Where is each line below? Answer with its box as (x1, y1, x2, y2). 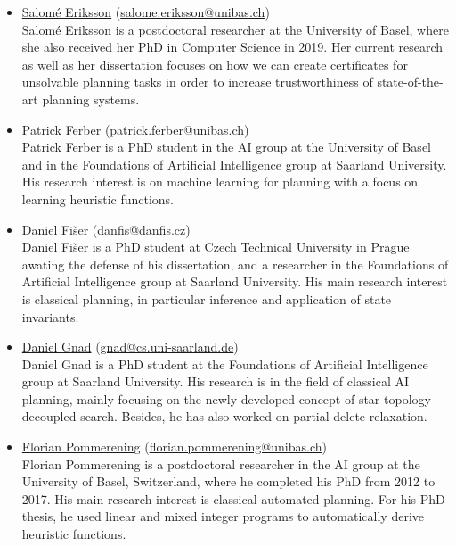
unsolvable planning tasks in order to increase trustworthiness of (21, 72, 373, 91)
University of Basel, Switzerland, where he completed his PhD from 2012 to (21, 472, 436, 491)
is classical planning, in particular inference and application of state (21, 289, 392, 308)
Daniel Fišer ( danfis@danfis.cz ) (21, 219, 191, 238)
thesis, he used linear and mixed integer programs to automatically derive (21, 507, 425, 525)
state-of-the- (377, 72, 444, 91)
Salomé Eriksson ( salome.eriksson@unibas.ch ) (21, 3, 270, 21)
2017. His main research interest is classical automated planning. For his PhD (21, 489, 445, 508)
